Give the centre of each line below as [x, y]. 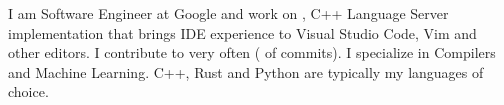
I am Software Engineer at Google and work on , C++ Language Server [228, 13]
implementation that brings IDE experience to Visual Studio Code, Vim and [242, 32]
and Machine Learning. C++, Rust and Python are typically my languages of [246, 71]
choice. [28, 91]
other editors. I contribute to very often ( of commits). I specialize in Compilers [252, 52]
